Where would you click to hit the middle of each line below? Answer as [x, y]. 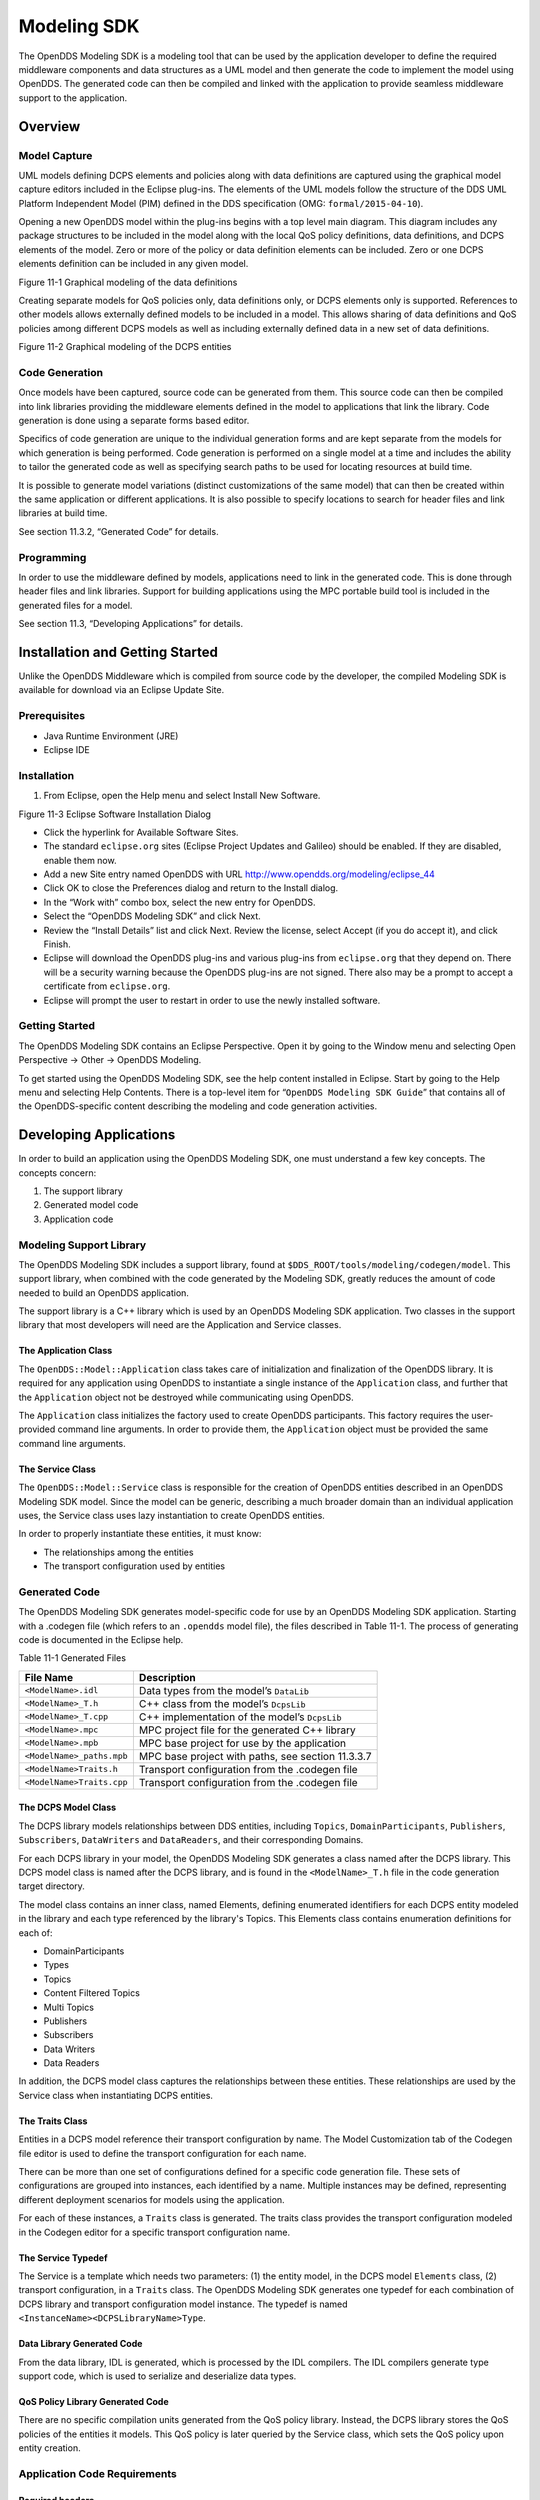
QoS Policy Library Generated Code [93, 2401]
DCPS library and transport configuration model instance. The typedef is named [183, 2304]
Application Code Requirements [97, 2473]
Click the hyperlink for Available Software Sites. [141, 832]
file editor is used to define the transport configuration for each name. [162, 2153]
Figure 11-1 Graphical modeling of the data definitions [128, 282]
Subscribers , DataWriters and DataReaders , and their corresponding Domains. [191, 1840]
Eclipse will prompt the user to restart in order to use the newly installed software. [212, 1000]
